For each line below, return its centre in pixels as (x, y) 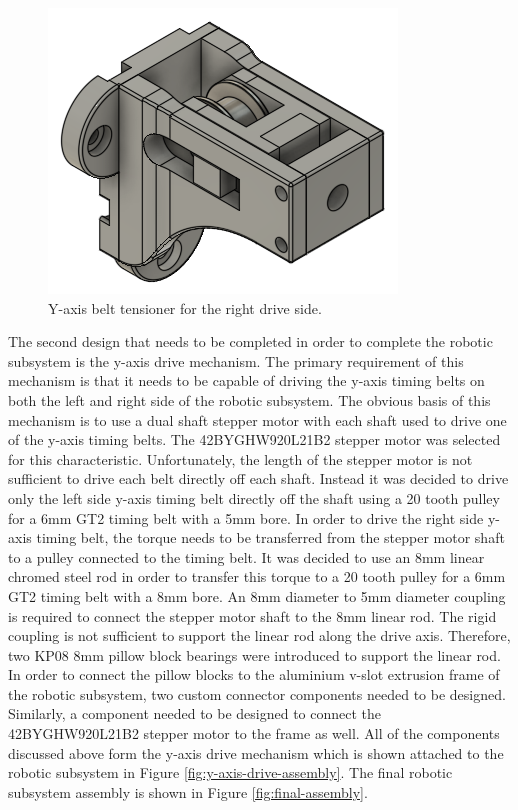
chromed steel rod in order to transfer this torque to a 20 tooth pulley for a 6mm (257, 576)
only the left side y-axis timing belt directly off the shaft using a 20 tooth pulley (254, 497)
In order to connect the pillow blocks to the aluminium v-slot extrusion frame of (254, 674)
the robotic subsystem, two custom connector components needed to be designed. (257, 693)
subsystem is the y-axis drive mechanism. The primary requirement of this (236, 360)
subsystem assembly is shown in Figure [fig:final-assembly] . (188, 791)
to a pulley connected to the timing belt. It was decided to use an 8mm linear (246, 556)
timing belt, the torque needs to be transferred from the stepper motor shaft (270, 537)
